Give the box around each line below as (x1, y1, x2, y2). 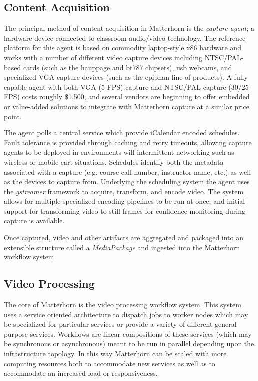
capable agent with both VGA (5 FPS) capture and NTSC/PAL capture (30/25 (4, 81, 249, 92)
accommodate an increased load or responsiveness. (4, 368, 158, 378)
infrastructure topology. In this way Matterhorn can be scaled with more (4, 348, 227, 359)
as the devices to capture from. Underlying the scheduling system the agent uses (4, 176, 250, 187)
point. (4, 111, 22, 121)
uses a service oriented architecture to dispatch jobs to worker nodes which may (4, 309, 248, 319)
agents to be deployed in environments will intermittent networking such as (4, 147, 234, 157)
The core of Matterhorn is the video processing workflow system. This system (4, 299, 241, 310)
